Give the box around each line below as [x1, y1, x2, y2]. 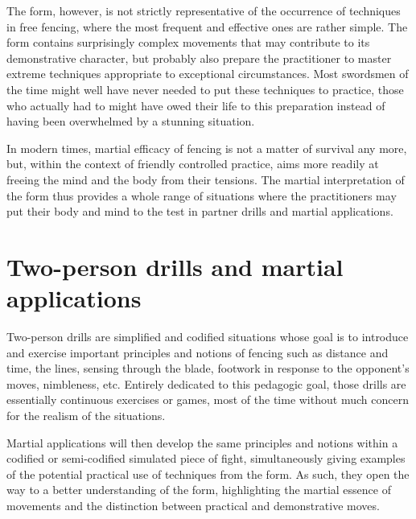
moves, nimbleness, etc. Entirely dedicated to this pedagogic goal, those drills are [6, 375, 406, 392]
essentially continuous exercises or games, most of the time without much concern [6, 391, 409, 408]
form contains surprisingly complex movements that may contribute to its [6, 34, 370, 51]
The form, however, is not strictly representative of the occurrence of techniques [6, 2, 401, 19]
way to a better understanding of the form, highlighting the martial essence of [6, 481, 391, 498]
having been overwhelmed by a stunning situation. [6, 113, 255, 130]
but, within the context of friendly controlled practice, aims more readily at [6, 155, 379, 172]
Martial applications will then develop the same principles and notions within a [6, 434, 398, 451]
